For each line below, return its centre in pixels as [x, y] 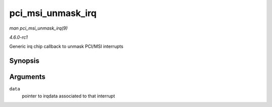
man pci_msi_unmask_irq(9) [39, 28]
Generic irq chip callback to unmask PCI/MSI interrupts [66, 46]
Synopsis [24, 61]
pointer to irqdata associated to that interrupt [69, 96]
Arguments [27, 77]
